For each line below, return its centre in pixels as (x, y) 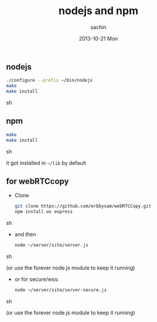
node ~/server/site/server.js (52, 245)
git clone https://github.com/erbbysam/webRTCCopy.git (83, 206)
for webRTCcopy (37, 181)
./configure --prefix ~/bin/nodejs (50, 81)
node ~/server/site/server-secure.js (61, 290)
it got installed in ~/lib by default (46, 162)
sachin (98, 27)
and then (25, 234)
